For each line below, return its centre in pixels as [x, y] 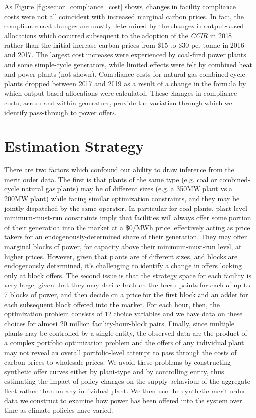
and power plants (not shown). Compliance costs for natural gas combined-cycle [125, 74]
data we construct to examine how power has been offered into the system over [123, 400]
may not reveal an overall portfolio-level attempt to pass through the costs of [121, 352]
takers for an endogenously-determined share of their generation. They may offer [126, 237]
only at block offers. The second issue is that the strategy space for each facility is [128, 275]
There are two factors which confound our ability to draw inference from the [119, 170]
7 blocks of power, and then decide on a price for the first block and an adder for [126, 294]
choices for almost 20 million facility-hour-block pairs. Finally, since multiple [120, 323]
